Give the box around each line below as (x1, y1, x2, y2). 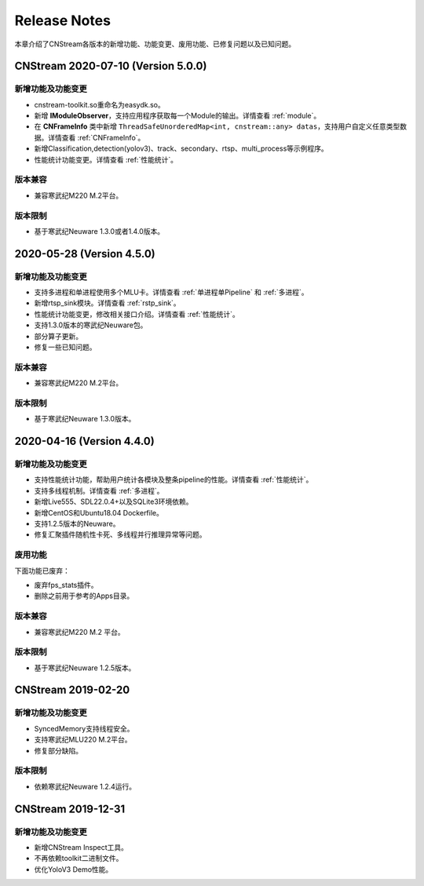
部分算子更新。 (34, 331, 82, 341)
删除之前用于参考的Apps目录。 (34, 591, 134, 600)
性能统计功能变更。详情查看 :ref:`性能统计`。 (34, 155, 178, 164)
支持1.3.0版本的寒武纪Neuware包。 (34, 320, 148, 330)
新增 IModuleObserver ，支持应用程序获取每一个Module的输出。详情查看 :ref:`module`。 (34, 111, 321, 121)
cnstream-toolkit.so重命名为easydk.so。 (34, 100, 165, 109)
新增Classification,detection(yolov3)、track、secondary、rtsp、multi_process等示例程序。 (34, 144, 329, 153)
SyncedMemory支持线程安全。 (34, 724, 134, 733)
